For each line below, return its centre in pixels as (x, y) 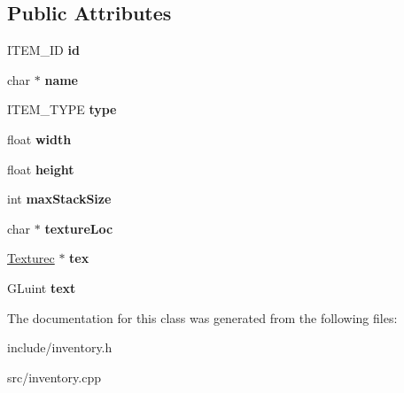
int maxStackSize (59, 199)
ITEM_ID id (43, 50)
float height (41, 169)
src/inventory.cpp (54, 377)
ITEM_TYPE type (62, 109)
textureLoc (79, 228)
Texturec (31, 258)
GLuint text (42, 287)
